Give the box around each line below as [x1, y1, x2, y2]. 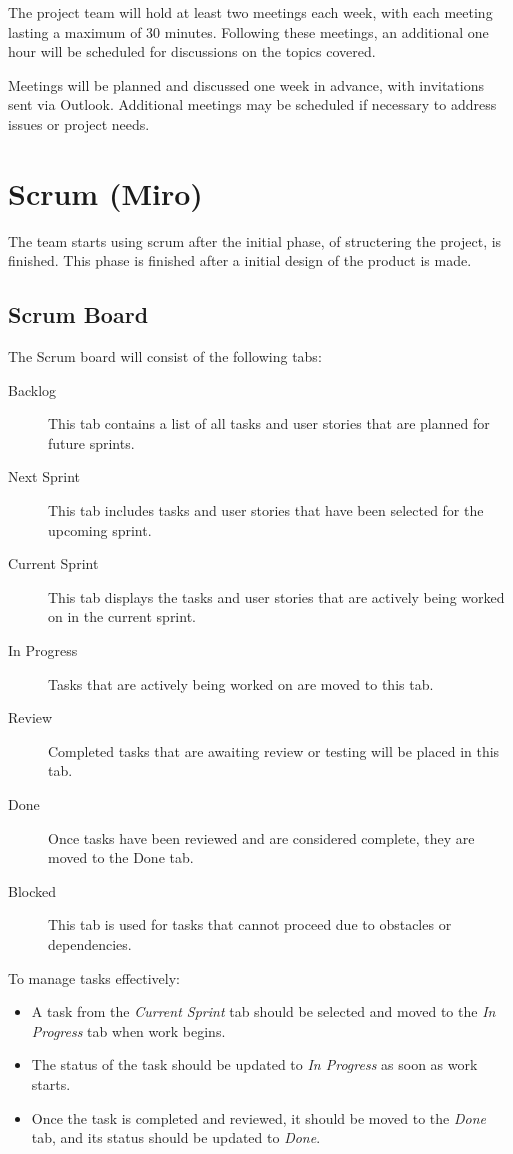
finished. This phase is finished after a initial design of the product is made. [8, 250, 472, 271]
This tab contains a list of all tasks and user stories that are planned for [48, 413, 490, 434]
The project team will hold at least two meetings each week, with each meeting [8, 2, 493, 22]
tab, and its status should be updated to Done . [31, 1127, 321, 1148]
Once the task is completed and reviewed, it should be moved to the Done [31, 1107, 487, 1128]
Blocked [8, 880, 57, 901]
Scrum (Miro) [8, 172, 203, 213]
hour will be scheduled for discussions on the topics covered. [8, 41, 376, 62]
